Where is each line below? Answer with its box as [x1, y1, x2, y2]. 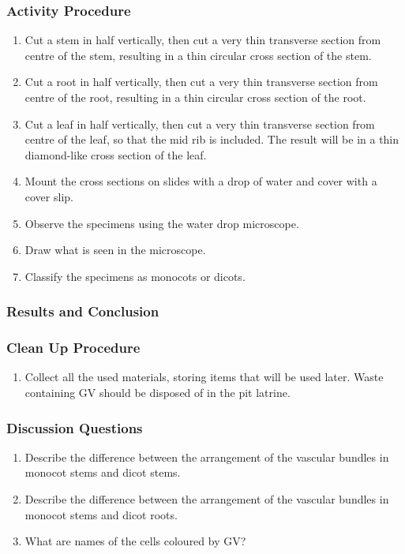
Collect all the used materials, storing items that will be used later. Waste [24, 369, 384, 385]
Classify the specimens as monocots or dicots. [24, 268, 246, 284]
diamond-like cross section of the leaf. [24, 146, 207, 163]
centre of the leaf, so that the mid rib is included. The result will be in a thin [24, 131, 399, 148]
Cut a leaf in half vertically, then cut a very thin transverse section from [24, 115, 375, 132]
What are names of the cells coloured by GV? [24, 533, 246, 549]
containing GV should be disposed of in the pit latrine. [24, 384, 291, 400]
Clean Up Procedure [6, 338, 141, 357]
